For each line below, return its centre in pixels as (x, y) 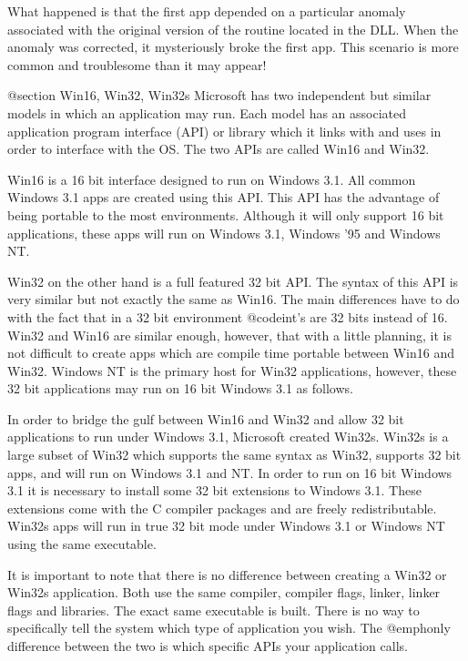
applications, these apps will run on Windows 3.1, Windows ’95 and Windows (224, 233)
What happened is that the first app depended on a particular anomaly (207, 11)
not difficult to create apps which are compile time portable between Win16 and (231, 353)
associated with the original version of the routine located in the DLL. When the (233, 29)
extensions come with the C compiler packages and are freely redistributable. (222, 508)
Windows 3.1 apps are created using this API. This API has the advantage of (224, 197)
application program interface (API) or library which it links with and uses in (224, 131)
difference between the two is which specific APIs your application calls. (208, 646)
